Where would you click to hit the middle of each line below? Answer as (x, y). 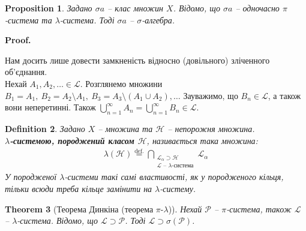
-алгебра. (158, 19)
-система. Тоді (87, 19)
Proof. (18, 40)
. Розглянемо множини (121, 83)
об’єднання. (26, 72)
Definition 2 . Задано (45, 128)
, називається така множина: (202, 140)
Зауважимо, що (211, 95)
